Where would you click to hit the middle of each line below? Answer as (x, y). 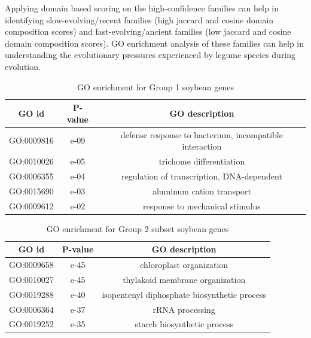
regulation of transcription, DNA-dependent (202, 176)
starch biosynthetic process (184, 324)
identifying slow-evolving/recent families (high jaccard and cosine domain (139, 19)
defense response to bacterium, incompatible (202, 134)
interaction (202, 146)
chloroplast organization (184, 265)
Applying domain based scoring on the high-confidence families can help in (142, 8)
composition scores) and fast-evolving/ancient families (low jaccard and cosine (148, 31)
